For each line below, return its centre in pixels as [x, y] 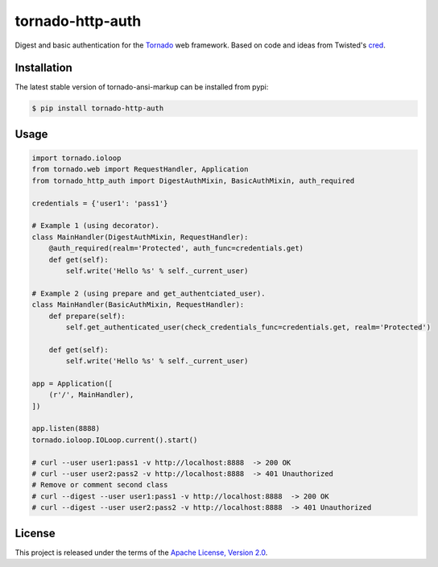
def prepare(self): [87, 316]
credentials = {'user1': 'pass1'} [100, 203]
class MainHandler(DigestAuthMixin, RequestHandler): [140, 237]
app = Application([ [72, 383]
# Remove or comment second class [100, 485]
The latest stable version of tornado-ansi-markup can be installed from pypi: [142, 87]
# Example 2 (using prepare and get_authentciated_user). [149, 293]
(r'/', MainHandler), [91, 395]
